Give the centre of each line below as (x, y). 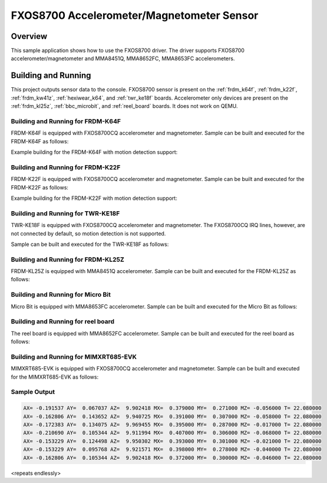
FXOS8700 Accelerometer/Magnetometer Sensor (135, 15)
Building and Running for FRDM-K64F (66, 121)
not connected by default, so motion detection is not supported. (88, 234)
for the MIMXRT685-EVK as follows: (55, 377)
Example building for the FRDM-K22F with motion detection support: (94, 198)
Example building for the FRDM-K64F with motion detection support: (94, 152)
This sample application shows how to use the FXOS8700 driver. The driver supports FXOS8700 (128, 51)
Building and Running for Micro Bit (61, 295)
